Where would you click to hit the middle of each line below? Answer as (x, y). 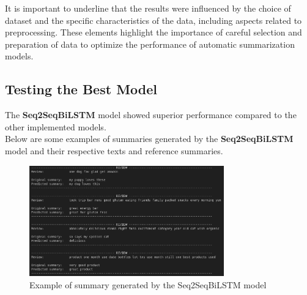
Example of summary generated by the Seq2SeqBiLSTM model (148, 284)
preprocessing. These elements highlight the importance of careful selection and (153, 32)
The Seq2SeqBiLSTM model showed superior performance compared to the (151, 115)
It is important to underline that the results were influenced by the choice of (148, 8)
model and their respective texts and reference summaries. (114, 150)
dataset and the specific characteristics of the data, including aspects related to (153, 20)
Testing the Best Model (81, 89)
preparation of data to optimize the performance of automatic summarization (150, 44)
